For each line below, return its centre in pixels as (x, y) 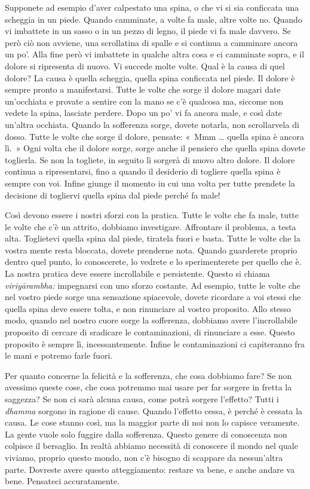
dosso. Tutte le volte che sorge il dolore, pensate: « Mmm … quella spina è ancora (155, 136)
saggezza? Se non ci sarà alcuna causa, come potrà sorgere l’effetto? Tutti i (142, 399)
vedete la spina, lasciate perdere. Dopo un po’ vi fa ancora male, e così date (144, 113)
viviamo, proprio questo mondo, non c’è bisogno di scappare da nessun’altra (144, 457)
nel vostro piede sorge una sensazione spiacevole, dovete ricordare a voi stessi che (153, 297)
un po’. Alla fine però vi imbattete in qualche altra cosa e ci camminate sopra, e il (155, 54)
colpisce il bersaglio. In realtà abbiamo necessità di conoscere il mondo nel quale (151, 446)
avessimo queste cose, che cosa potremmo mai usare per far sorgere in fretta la (148, 387)
